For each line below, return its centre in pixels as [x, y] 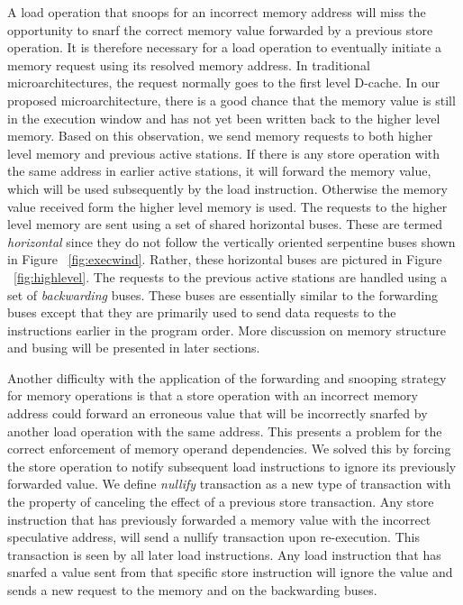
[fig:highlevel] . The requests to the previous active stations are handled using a [231, 276]
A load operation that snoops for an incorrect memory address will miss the [217, 12]
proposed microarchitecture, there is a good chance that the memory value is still [231, 100]
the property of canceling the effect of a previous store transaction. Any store [221, 502]
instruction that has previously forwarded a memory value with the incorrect [219, 519]
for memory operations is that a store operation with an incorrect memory [213, 395]
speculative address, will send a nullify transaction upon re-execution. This [213, 537]
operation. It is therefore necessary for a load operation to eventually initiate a [224, 47]
